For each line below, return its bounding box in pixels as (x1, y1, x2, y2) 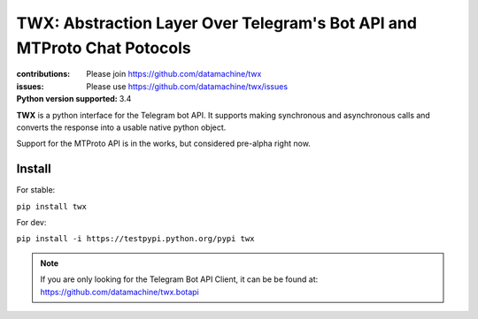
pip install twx (16, 201, 88, 211)
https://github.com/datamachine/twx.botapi (40, 286, 199, 297)
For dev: (16, 216, 47, 227)
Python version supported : (16, 94, 119, 104)
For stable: (16, 185, 56, 195)
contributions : (16, 69, 71, 80)
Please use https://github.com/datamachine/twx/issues (86, 80, 288, 92)
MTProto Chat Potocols (16, 38, 192, 57)
